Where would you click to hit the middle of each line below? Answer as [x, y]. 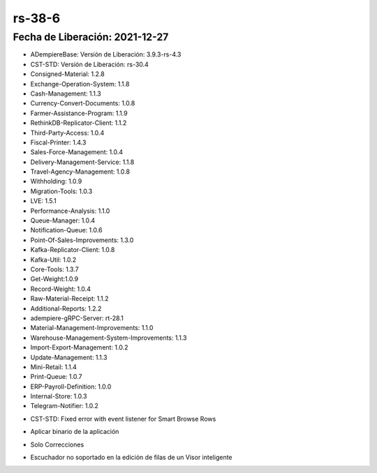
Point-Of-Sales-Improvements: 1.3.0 [82, 240]
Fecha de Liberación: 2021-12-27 [91, 37]
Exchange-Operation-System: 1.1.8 [80, 84]
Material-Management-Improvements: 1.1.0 [92, 328]
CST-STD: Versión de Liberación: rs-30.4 [90, 64]
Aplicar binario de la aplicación [75, 432]
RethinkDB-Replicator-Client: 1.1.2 [79, 123]
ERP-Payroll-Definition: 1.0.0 [71, 386]
